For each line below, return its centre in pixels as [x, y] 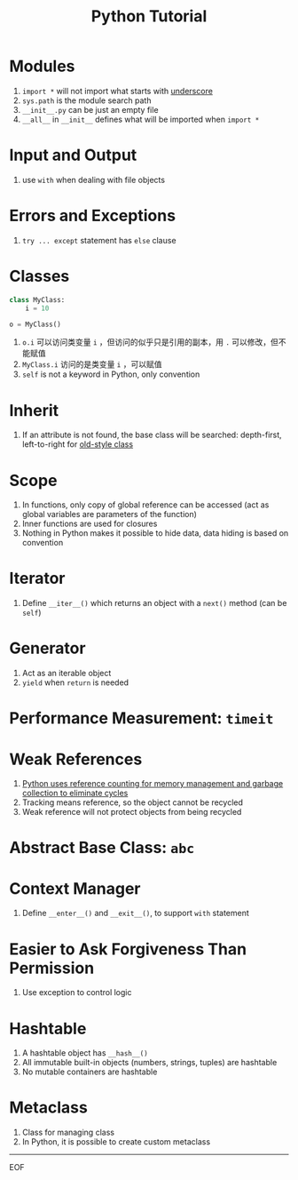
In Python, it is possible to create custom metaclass [116, 1142]
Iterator [37, 578]
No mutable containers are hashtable [90, 1072]
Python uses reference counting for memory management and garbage [153, 784]
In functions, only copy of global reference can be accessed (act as [145, 505]
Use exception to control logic [77, 993]
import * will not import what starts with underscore [117, 91]
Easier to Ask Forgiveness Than [128, 949]
